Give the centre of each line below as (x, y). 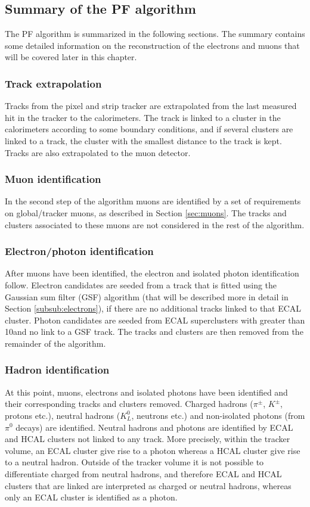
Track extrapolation (53, 83)
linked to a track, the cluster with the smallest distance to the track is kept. (143, 140)
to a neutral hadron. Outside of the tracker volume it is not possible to (134, 462)
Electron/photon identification (79, 251)
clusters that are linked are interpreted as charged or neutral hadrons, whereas (148, 485)
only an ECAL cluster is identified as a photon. (91, 497)
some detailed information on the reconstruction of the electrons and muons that (152, 45)
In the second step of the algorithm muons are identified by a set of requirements (153, 201)
